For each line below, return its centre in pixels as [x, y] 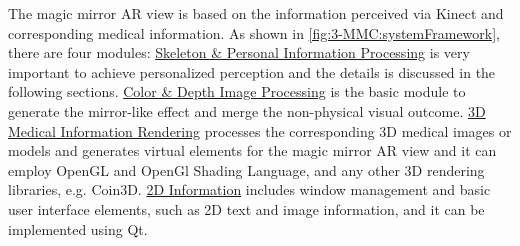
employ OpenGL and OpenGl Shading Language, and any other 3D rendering [246, 169]
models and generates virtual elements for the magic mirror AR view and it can [252, 150]
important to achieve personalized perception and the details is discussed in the [252, 71]
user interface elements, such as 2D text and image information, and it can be [246, 208]
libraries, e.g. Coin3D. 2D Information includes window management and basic [249, 189]
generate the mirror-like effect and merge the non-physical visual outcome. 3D [247, 110]
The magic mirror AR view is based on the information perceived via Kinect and [256, 13]
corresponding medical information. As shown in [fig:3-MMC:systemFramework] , [254, 32]
